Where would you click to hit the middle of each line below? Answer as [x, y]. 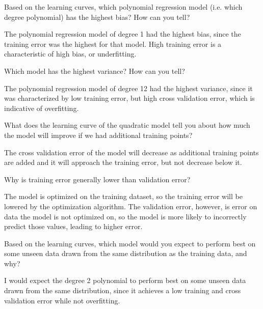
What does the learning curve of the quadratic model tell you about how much [127, 125]
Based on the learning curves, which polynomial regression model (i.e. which [123, 7]
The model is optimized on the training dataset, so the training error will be [123, 196]
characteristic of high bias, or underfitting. [70, 54]
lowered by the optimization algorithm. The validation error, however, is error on [131, 206]
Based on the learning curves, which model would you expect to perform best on [130, 243]
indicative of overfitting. [42, 108]
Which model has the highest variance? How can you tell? [95, 71]
